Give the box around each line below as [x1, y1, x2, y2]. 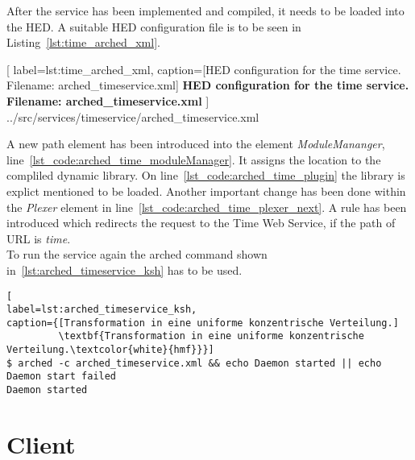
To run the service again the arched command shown [6, 246, 268, 263]
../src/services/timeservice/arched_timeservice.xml [6, 108, 259, 125]
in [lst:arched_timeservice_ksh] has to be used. [6, 261, 243, 278]
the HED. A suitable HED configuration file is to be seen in [6, 18, 301, 35]
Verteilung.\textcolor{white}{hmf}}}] [6, 344, 214, 356]
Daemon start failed [6, 371, 117, 383]
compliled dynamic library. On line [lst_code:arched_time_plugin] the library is [6, 167, 405, 184]
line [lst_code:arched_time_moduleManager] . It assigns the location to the [6, 151, 381, 168]
